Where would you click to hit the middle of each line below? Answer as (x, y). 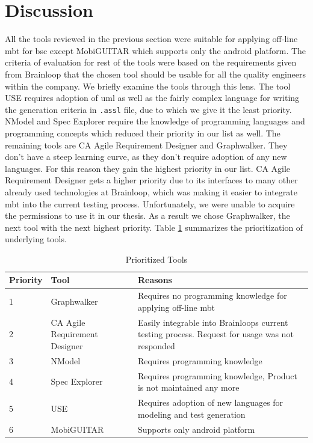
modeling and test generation (191, 414)
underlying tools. (36, 239)
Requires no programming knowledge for (212, 295)
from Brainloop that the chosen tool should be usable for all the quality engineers (156, 74)
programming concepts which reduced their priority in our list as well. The (143, 133)
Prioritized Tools (156, 259)
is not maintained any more (188, 387)
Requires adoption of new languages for (210, 402)
